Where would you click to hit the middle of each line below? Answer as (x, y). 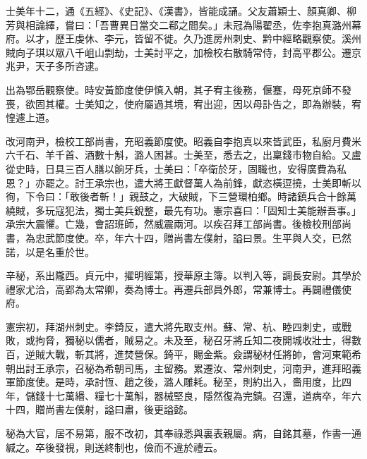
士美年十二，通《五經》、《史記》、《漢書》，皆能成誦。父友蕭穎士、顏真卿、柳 (181, 11)
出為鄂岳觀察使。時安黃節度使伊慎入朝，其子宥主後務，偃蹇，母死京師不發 (179, 89)
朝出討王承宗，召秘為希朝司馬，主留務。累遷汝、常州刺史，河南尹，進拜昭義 (183, 368)
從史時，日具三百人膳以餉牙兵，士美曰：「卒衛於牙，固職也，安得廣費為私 (176, 168)
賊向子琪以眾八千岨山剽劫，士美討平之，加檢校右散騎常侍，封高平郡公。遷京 (183, 52)
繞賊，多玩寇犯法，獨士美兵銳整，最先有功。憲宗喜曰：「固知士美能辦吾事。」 (183, 210)
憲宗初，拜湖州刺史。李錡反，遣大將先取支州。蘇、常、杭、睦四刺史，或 (174, 326)
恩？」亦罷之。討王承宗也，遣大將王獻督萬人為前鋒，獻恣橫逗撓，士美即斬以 (183, 182)
